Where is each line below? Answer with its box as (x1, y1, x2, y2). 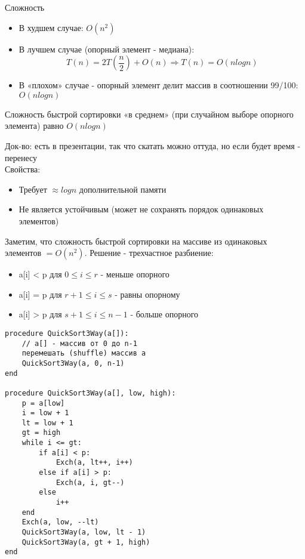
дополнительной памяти (79, 183, 167, 195)
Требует (19, 183, 47, 195)
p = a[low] (21, 399, 65, 407)
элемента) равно (5, 119, 64, 132)
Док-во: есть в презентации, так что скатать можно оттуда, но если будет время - (5, 139, 301, 152)
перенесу (5, 151, 38, 163)
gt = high (21, 428, 61, 437)
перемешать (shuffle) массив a (21, 349, 146, 358)
